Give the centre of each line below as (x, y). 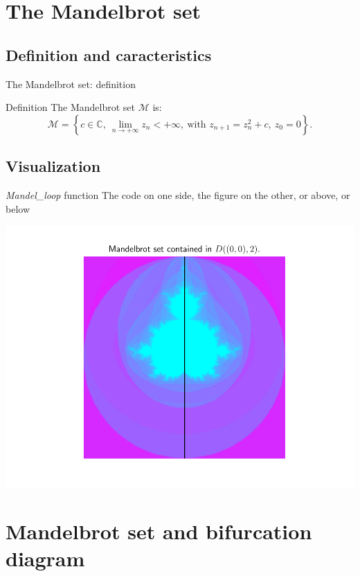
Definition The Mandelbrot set (71, 107)
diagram (45, 558)
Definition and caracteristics (109, 54)
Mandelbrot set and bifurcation (159, 531)
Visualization (53, 166)
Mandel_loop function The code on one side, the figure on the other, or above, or (178, 194)
